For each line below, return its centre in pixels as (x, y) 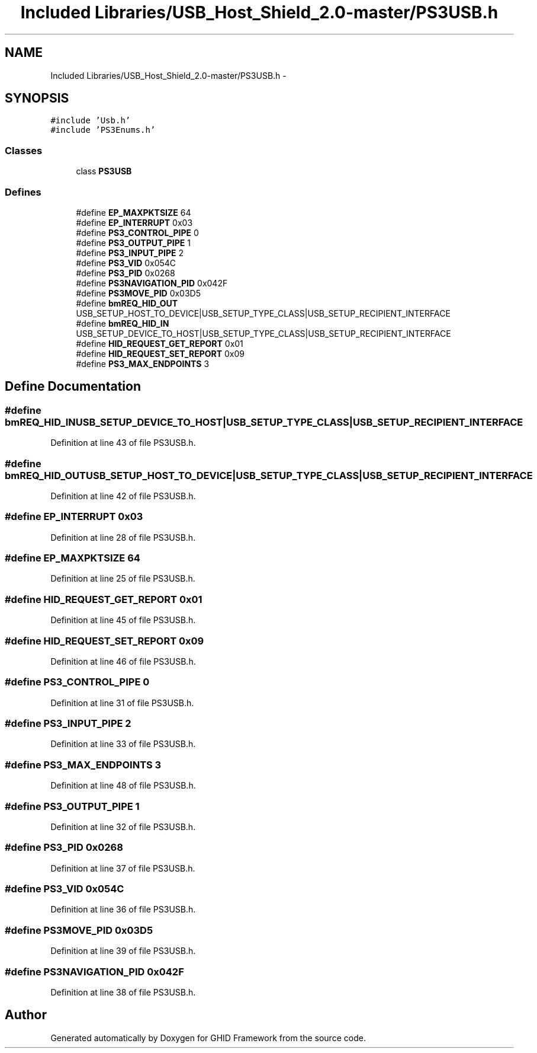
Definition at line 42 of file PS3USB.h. (123, 496)
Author (26, 1015)
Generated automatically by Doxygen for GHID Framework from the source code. (208, 1038)
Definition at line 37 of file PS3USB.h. (123, 868)
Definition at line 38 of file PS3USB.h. (123, 992)
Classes (24, 150)
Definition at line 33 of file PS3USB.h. (123, 744)
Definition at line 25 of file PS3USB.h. (123, 579)
